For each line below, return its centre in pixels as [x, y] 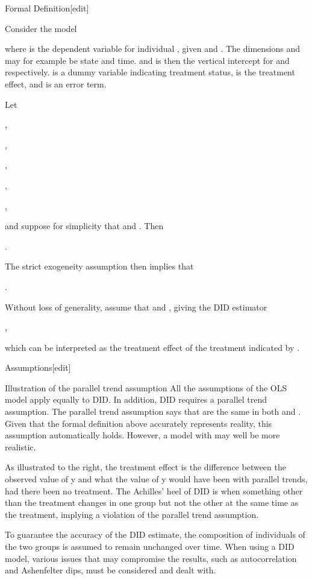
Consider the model [41, 28]
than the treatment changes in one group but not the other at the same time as [152, 503]
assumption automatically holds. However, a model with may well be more [142, 435]
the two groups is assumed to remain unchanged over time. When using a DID [150, 546]
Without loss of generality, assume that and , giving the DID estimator [136, 307]
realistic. [20, 446]
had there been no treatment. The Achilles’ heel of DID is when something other [154, 490]
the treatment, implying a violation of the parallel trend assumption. [132, 514]
